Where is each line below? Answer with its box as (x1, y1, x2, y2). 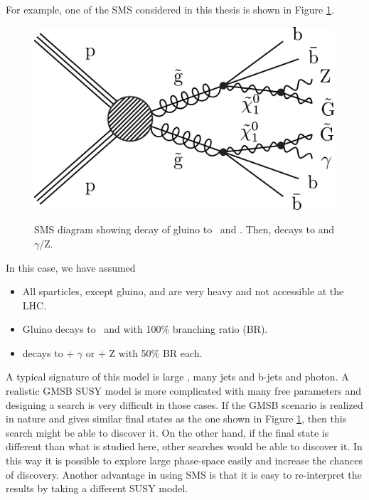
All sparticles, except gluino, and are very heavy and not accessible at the (22, 284, 344, 299)
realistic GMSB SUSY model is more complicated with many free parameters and (6, 383, 362, 398)
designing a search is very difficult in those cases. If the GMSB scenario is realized (6, 397, 363, 412)
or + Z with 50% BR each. (85, 345, 203, 360)
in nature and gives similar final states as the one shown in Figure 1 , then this (6, 411, 347, 426)
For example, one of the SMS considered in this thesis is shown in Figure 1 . (6, 2, 334, 16)
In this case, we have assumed (6, 260, 136, 275)
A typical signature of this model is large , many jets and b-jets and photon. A (6, 369, 349, 384)
